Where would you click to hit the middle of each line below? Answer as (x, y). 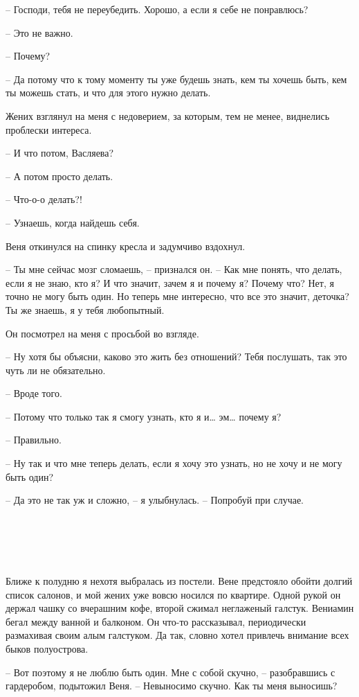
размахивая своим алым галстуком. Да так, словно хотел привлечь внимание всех (177, 635)
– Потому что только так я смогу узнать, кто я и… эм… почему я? (144, 416)
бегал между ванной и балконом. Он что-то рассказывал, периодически (156, 621)
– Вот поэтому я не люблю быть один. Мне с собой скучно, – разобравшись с (171, 672)
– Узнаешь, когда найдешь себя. (73, 222)
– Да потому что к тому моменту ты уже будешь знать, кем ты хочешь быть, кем (176, 79)
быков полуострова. (47, 648)
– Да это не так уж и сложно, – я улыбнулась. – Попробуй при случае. (155, 500)
